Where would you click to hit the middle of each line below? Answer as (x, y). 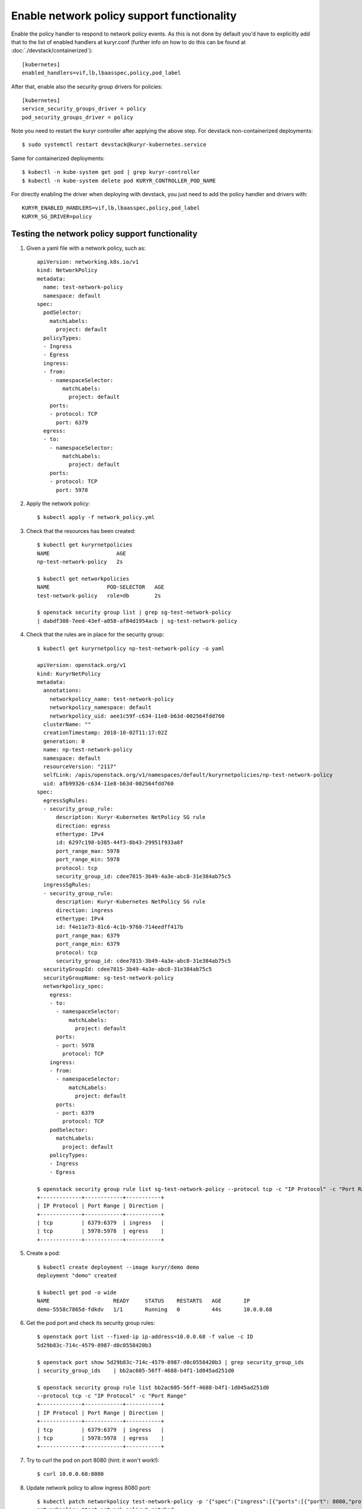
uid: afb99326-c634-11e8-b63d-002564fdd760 (109, 783)
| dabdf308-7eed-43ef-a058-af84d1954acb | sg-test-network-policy (137, 621)
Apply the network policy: (58, 503)
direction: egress (83, 826)
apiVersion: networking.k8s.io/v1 (88, 262)
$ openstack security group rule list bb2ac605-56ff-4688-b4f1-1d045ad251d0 (153, 1387)
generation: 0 (64, 741)
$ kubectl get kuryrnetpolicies (85, 545)
